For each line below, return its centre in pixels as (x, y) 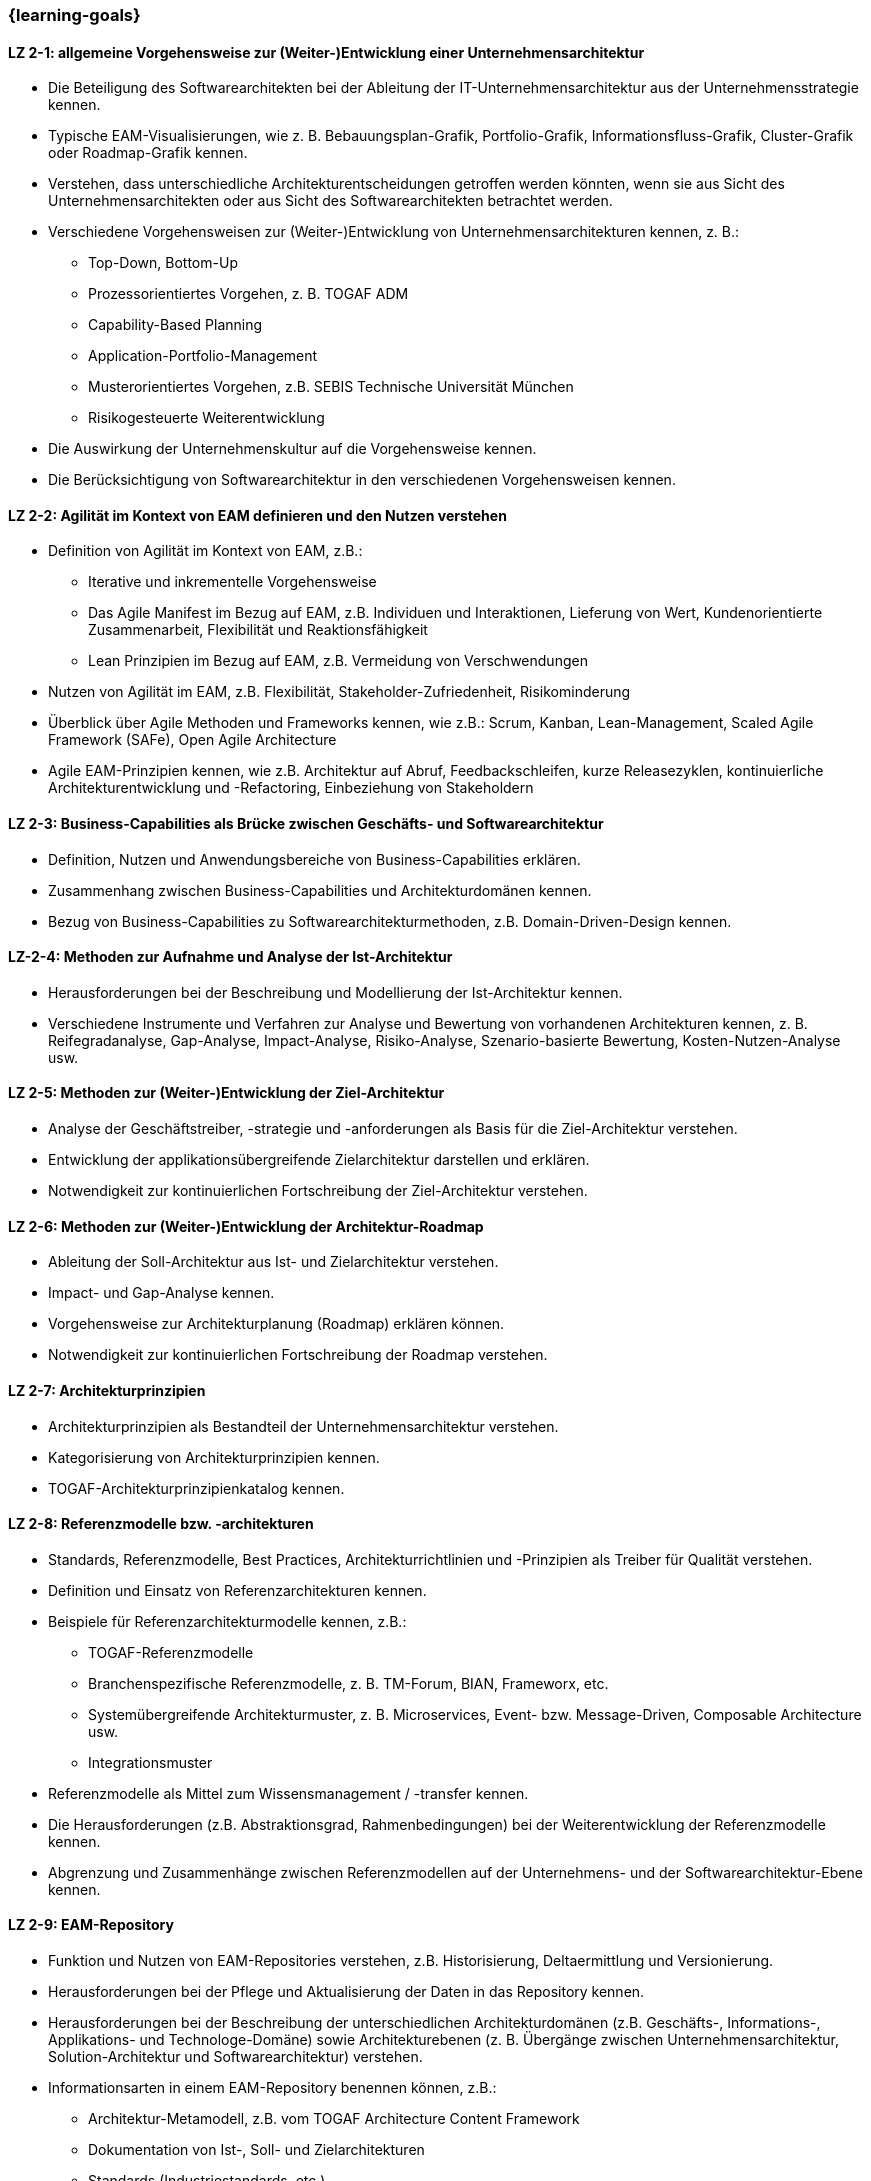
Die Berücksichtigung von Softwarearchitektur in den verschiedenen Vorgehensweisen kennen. (362, 480)
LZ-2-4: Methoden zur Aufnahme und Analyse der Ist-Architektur (230, 957)
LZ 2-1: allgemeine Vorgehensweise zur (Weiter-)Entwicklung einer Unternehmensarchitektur (326, 52)
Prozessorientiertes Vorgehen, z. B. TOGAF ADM (248, 294)
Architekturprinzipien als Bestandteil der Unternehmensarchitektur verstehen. (303, 1426)
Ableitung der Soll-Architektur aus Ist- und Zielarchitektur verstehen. (273, 1262)
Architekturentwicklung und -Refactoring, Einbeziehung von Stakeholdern (291, 788)
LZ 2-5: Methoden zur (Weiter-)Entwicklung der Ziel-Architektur (226, 1093)
